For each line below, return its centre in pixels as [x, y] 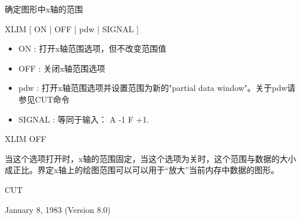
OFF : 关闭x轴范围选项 [62, 68]
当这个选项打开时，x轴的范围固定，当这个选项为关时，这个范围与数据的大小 [150, 158]
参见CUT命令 [44, 99]
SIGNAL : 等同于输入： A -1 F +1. [84, 119]
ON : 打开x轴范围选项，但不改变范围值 [92, 48]
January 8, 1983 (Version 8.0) [58, 209]
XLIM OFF [25, 139]
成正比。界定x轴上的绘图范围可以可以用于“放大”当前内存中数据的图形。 [142, 170]
